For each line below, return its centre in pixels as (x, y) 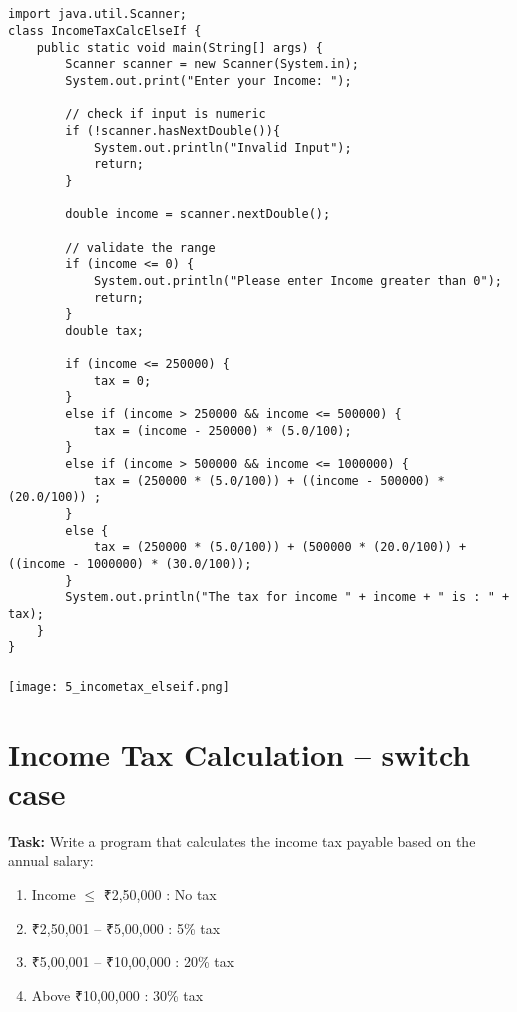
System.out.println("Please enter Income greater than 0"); (297, 280)
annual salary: (51, 860)
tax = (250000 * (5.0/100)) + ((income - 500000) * (269, 480)
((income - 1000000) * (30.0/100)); (130, 564)
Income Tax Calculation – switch (239, 753)
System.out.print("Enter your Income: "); (208, 81)
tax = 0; (122, 380)
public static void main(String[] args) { (179, 47)
